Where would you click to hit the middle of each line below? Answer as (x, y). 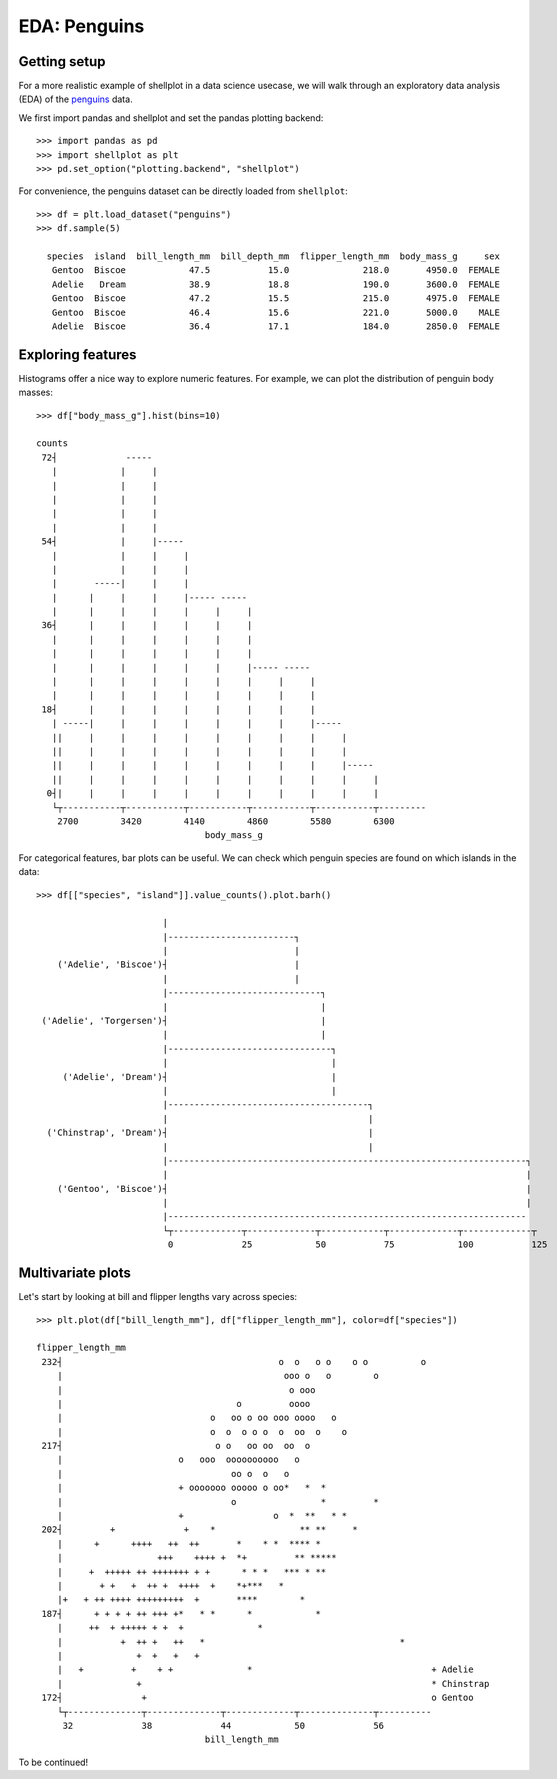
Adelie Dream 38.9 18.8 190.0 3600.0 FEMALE (275, 284)
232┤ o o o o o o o (234, 1361)
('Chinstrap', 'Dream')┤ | (210, 1133)
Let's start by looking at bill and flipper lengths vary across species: (158, 1297)
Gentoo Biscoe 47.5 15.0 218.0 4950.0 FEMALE (275, 270)
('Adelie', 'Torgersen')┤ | (184, 1021)
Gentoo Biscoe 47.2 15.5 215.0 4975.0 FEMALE (275, 298)
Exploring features (77, 354)
